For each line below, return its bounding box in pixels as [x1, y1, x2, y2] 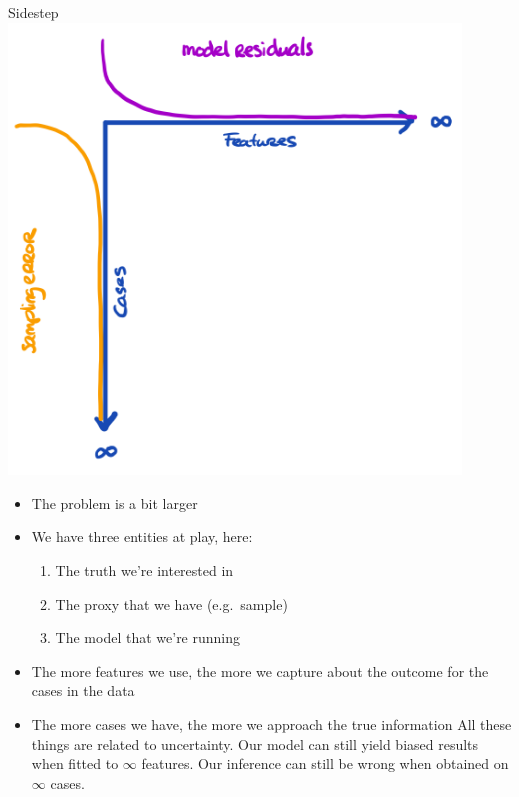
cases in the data [31, 680, 135, 701]
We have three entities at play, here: [31, 526, 253, 547]
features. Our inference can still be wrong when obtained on [141, 753, 509, 774]
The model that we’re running [55, 627, 241, 648]
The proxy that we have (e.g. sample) [55, 593, 288, 614]
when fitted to [31, 753, 119, 774]
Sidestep [8, 2, 59, 22]
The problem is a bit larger [31, 492, 198, 513]
